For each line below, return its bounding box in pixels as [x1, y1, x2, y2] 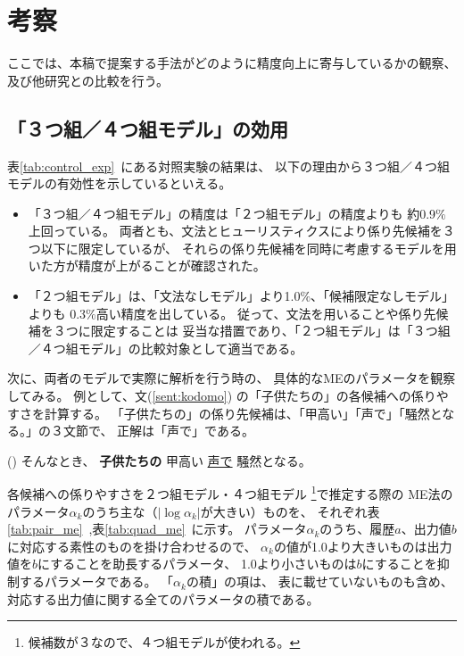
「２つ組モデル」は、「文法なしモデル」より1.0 [28, 286, 301, 305]
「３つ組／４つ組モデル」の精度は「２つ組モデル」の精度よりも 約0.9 [28, 203, 436, 222]
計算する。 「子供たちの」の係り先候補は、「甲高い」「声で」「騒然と [44, 403, 443, 422]
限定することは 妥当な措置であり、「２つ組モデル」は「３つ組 [90, 321, 451, 340]
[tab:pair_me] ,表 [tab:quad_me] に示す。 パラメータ [7, 519, 307, 538]
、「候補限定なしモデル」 [311, 286, 455, 305]
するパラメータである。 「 [19, 572, 174, 591]
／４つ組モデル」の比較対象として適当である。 [28, 338, 303, 357]
